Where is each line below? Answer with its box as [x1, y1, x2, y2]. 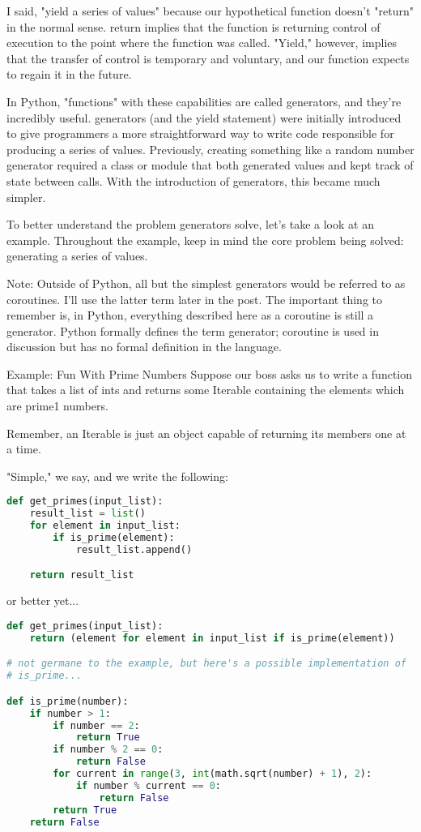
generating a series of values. [6, 247, 148, 264]
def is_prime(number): [6, 695, 129, 707]
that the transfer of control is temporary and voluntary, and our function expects [6, 49, 410, 66]
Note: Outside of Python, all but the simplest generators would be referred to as [6, 274, 406, 291]
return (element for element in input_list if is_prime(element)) [29, 632, 395, 644]
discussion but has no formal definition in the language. [6, 338, 282, 355]
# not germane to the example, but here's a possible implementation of [6, 658, 406, 670]
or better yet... [6, 592, 79, 609]
